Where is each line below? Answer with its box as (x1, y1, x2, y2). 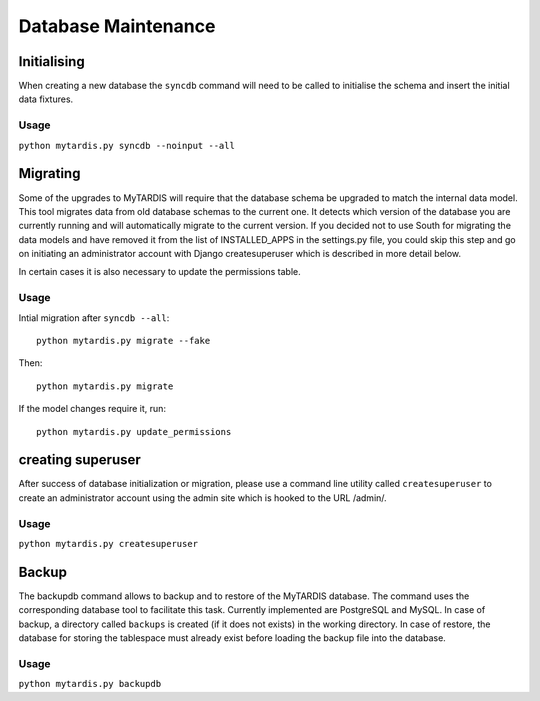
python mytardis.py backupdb (18, 678, 162, 690)
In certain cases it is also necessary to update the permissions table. (18, 266, 302, 278)
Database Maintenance (18, 15, 216, 37)
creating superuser (18, 451, 142, 469)
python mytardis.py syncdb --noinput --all (18, 140, 235, 151)
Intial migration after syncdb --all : (18, 311, 170, 324)
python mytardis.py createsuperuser (18, 538, 199, 549)
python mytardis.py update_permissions (36, 426, 232, 437)
